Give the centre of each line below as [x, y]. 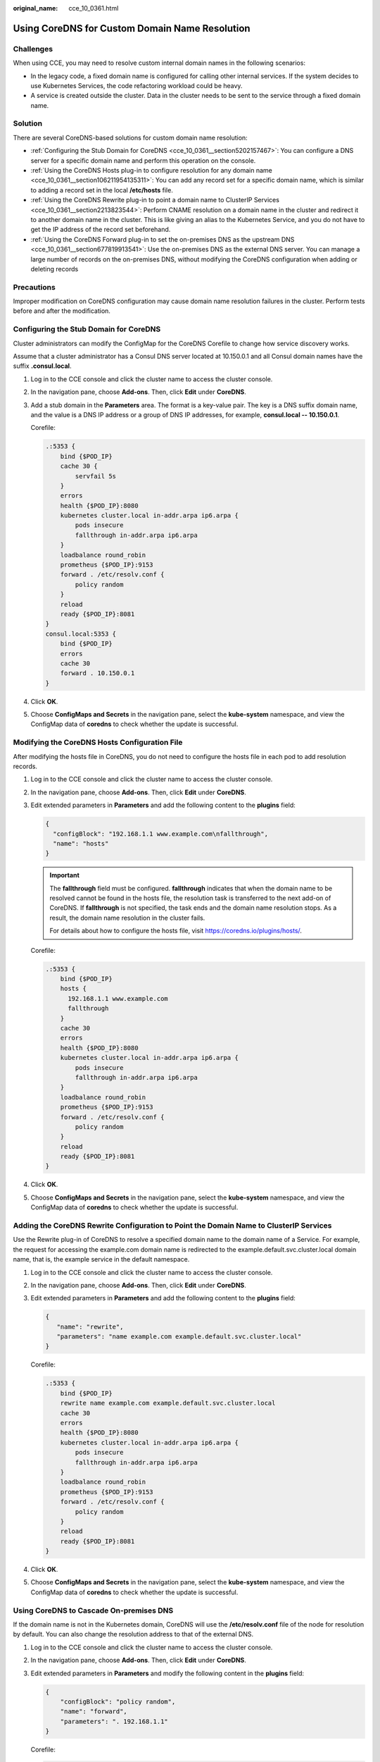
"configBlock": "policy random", [118, 1701]
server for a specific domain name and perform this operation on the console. [143, 160]
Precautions [34, 287]
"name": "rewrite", [90, 1326]
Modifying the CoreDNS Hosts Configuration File [98, 742]
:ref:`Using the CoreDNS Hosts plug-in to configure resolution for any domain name [151, 171]
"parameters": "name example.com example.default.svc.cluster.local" [179, 1337]
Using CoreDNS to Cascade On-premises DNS [93, 1610]
